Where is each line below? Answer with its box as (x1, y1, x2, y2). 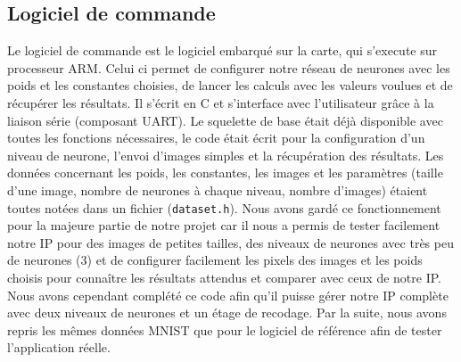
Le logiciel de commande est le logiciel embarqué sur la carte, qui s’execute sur (7, 41, 438, 60)
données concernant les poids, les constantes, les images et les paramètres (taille (7, 163, 443, 182)
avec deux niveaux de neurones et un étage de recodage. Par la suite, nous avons (7, 303, 447, 322)
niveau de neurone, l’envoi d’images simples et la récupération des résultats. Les (7, 145, 444, 164)
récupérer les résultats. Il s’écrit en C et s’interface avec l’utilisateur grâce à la (7, 93, 434, 111)
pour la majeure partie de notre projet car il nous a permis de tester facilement (7, 216, 440, 234)
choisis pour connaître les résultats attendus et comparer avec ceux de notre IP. (7, 267, 441, 286)
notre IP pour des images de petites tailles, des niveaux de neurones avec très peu (7, 233, 454, 251)
